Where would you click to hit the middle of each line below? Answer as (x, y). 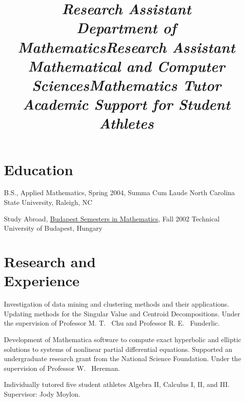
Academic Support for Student (126, 104)
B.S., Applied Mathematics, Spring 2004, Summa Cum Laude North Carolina (120, 192)
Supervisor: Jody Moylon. (42, 393)
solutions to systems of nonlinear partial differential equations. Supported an (118, 349)
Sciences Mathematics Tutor (126, 85)
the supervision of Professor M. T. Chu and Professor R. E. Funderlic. (112, 323)
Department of (126, 28)
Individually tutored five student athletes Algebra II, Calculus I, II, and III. (117, 384)
